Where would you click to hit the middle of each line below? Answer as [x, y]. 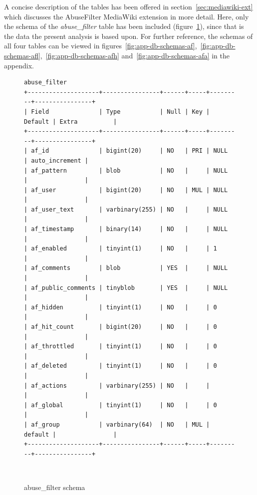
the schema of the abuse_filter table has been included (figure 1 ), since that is [124, 26]
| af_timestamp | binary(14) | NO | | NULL [126, 229]
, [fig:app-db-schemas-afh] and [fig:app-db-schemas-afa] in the [135, 55]
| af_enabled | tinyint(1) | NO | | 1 [121, 249]
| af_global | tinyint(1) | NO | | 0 [121, 405]
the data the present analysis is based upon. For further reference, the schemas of [128, 36]
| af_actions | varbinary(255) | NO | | [117, 385]
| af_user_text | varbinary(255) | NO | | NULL [126, 209]
